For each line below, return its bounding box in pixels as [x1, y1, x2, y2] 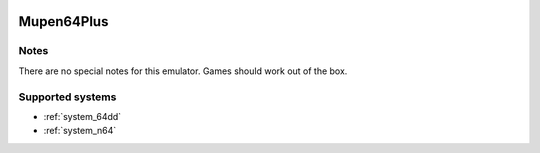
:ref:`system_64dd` [43, 110, 122, 122]
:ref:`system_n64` [43, 125, 117, 137]
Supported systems [18, 90, 117, 104]
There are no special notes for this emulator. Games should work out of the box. [18, 65, 348, 77]
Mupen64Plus [18, 13, 109, 30]
